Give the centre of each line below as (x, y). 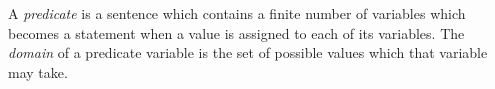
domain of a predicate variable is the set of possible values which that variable (248, 52)
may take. (38, 71)
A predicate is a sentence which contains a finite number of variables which (237, 13)
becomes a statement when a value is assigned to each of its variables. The (236, 32)
